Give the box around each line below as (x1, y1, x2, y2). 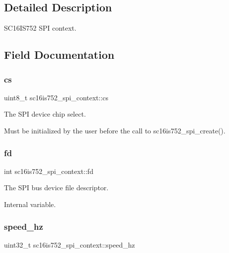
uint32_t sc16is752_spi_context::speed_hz (4, 239, 135, 250)
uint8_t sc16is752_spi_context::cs (4, 92, 109, 102)
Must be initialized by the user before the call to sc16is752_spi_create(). (4, 125, 226, 135)
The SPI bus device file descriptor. (4, 182, 109, 193)
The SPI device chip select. (4, 109, 86, 119)
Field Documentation (4, 47, 115, 62)
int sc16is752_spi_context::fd (4, 166, 93, 176)
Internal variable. (4, 199, 56, 209)
